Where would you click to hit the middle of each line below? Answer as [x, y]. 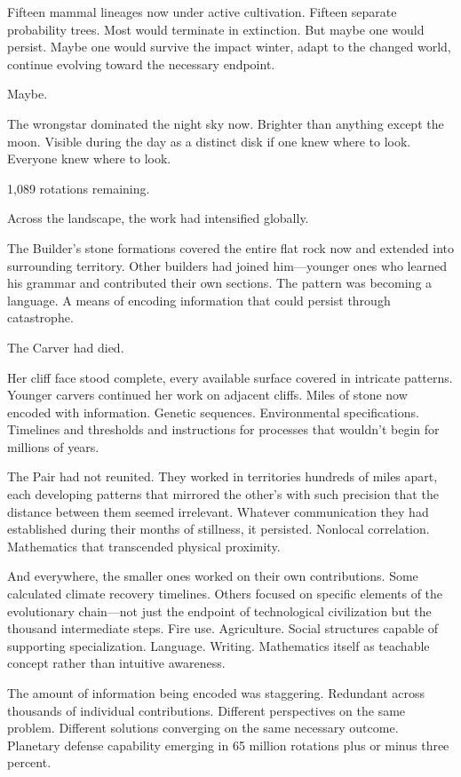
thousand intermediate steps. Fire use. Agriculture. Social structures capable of [223, 628]
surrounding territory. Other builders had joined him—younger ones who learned [227, 265]
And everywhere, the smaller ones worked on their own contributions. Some [213, 576]
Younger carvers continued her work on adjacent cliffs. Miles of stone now [207, 395]
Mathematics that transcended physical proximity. [144, 546]
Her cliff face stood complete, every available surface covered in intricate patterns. [230, 377]
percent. [29, 762]
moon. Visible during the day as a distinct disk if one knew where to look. [209, 141]
